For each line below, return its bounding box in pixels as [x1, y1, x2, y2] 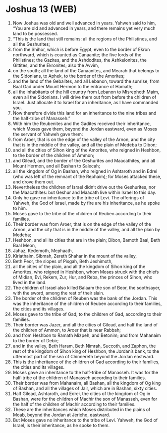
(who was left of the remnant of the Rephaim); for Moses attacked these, [12, 173, 162, 179]
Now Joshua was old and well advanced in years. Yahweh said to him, [12, 20, 156, 26]
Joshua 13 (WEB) [5, 3, 77, 15]
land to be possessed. [12, 30, 58, 36]
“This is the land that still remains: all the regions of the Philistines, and [12, 36, 157, 42]
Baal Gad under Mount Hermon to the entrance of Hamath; [12, 83, 133, 89]
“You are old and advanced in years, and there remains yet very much [12, 25, 156, 31]
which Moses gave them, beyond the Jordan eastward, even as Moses [12, 126, 158, 132]
